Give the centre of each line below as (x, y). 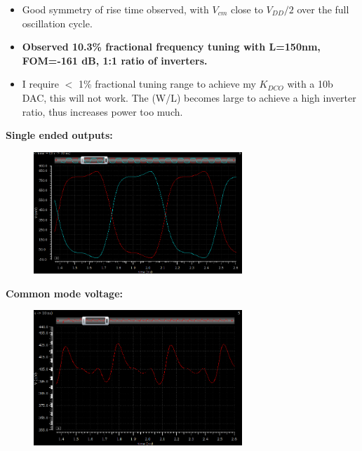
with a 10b (310, 84)
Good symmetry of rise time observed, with (115, 9)
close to (247, 9)
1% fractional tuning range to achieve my (167, 84)
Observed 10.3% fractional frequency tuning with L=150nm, (171, 47)
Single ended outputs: (59, 135)
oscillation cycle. (57, 23)
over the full (323, 9)
